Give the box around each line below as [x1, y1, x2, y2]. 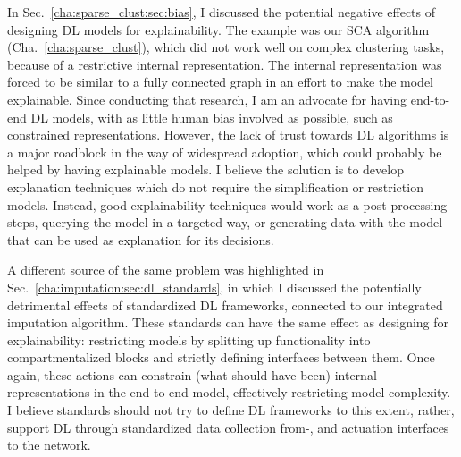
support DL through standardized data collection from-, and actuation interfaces [7, 418, 449, 436]
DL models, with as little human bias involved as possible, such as [30, 107, 393, 126]
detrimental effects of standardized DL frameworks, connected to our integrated [7, 295, 443, 314]
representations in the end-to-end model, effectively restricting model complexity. [7, 383, 451, 402]
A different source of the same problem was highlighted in [7, 260, 324, 279]
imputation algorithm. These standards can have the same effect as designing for [7, 313, 449, 332]
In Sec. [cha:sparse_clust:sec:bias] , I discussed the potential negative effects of [7, 3, 436, 21]
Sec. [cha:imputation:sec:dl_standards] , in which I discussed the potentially [7, 277, 422, 296]
